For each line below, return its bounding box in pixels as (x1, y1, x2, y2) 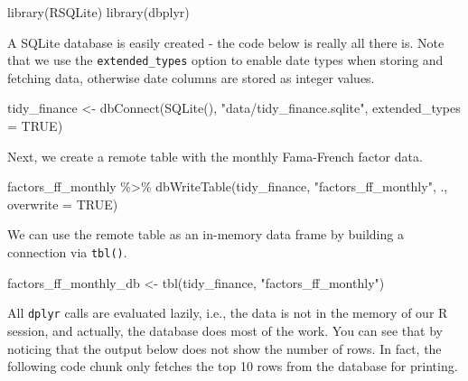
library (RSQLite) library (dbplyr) (7, 3, 190, 21)
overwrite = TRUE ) (7, 194, 118, 213)
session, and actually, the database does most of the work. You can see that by (7, 321, 443, 339)
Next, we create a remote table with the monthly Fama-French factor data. (7, 146, 423, 165)
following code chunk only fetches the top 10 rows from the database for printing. (7, 357, 458, 376)
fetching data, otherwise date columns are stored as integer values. (7, 68, 375, 87)
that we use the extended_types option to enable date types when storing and (7, 51, 444, 70)
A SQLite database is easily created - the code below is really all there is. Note (7, 33, 445, 51)
